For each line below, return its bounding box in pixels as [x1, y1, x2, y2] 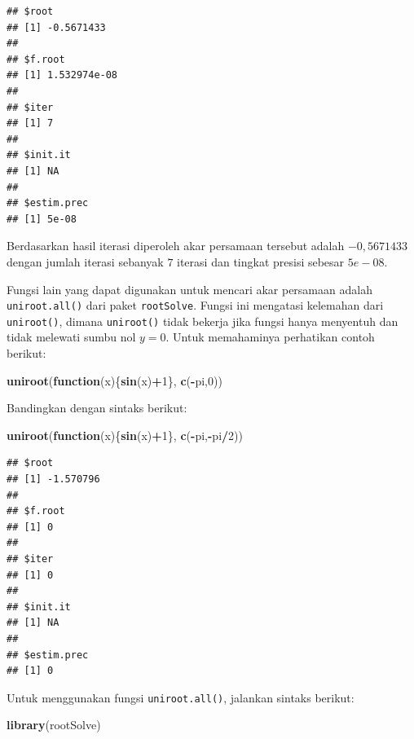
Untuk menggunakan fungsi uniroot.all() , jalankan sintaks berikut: [7, 688, 355, 706]
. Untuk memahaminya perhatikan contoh [165, 328, 375, 345]
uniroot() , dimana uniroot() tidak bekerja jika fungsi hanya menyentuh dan [7, 312, 399, 329]
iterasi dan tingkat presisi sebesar [177, 253, 345, 270]
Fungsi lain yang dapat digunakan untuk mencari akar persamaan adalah [7, 280, 372, 297]
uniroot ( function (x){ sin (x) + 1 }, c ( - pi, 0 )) [7, 372, 222, 389]
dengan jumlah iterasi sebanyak [7, 253, 164, 270]
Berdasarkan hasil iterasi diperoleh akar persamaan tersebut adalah [7, 237, 345, 254]
